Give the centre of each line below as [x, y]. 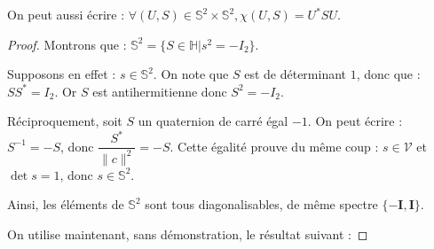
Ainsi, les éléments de [66, 204]
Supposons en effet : [62, 74]
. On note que [191, 74]
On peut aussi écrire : [66, 14]
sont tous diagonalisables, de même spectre [261, 204]
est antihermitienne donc [160, 91]
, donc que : [388, 74]
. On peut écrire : [355, 121]
